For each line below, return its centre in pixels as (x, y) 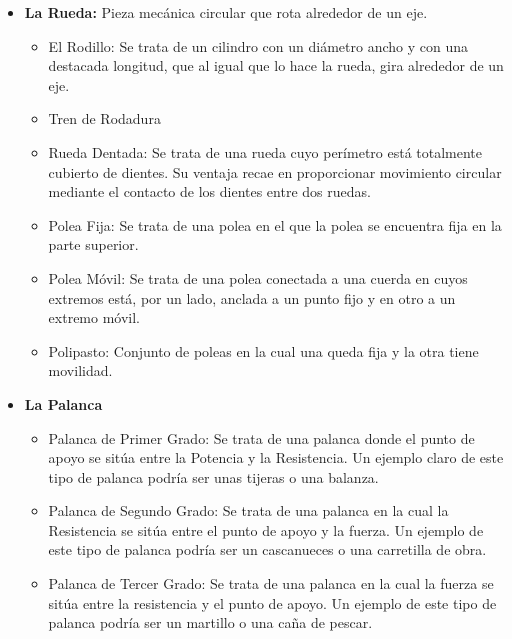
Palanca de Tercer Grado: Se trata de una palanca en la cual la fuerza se (271, 583)
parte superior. (93, 244)
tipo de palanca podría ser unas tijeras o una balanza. (213, 476)
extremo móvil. (94, 317)
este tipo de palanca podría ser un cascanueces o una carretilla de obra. (267, 549)
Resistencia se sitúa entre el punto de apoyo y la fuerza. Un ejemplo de (266, 529)
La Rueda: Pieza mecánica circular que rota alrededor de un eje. (226, 12)
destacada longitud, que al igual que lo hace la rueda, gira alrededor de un (276, 65)
